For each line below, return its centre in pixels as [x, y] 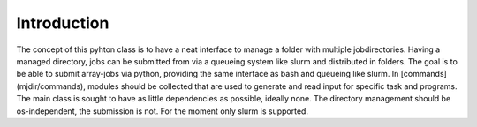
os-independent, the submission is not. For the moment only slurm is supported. [163, 111]
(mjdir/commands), [51, 86]
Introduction [63, 23]
